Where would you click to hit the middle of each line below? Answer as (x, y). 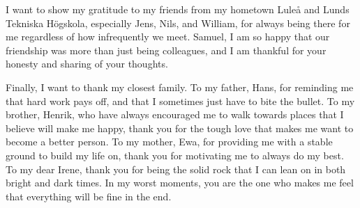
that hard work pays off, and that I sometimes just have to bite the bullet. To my (180, 101)
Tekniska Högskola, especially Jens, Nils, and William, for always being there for (178, 23)
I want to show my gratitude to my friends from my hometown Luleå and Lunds (178, 9)
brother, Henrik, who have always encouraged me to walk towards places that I (175, 114)
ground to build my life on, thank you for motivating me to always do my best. (175, 155)
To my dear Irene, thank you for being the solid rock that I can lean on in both (176, 169)
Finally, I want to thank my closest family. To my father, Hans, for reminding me (180, 87)
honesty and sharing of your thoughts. (87, 64)
